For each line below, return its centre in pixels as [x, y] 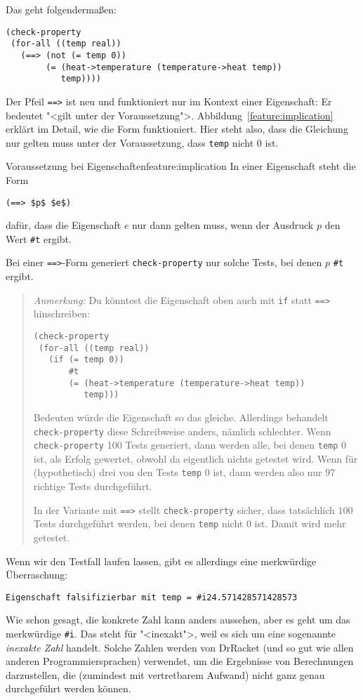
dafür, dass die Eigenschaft [64, 225]
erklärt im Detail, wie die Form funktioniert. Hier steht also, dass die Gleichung [177, 129]
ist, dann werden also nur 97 [274, 472]
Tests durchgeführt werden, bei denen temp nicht [138, 523]
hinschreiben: [62, 313]
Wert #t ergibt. [39, 238]
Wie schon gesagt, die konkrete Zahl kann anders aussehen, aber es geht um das [178, 620]
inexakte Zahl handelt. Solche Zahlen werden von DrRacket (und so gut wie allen [180, 647]
